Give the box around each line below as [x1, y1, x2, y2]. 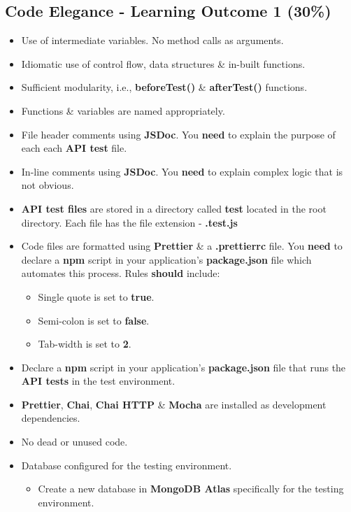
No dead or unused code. [21, 434, 128, 449]
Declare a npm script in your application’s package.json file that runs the [21, 360, 346, 374]
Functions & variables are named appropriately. [21, 103, 225, 118]
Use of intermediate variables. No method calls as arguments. [21, 33, 284, 48]
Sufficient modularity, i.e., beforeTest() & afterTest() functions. [21, 80, 308, 94]
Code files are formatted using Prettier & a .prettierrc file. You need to [21, 239, 343, 253]
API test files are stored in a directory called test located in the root [21, 201, 327, 215]
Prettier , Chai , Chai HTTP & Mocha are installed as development [21, 397, 327, 411]
